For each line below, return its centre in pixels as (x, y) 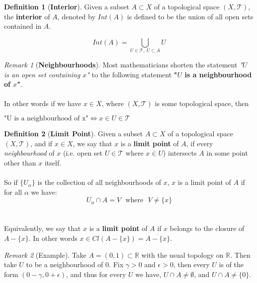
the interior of (27, 16)
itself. (53, 162)
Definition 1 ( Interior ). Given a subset (67, 6)
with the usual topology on (182, 255)
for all (13, 192)
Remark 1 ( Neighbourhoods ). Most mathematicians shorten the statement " (123, 65)
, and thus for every (96, 274)
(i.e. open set (83, 153)
